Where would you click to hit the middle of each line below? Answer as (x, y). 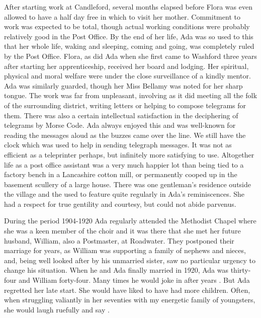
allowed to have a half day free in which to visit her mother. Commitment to (122, 16)
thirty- (241, 270)
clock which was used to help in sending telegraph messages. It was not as (118, 145)
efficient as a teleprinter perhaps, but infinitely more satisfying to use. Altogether (129, 154)
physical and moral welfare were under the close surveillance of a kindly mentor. (127, 76)
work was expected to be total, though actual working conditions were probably (127, 26)
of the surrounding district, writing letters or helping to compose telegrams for (125, 105)
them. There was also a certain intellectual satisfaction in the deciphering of (121, 115)
